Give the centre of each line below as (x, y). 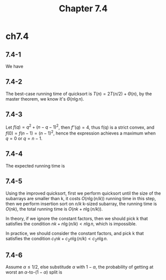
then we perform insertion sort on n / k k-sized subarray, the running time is (81, 204)
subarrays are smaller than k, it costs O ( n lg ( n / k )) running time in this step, (81, 198)
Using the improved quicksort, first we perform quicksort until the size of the (83, 193)
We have (15, 66)
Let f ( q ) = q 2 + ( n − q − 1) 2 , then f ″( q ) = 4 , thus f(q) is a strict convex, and (80, 127)
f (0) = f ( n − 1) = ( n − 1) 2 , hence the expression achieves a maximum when (81, 133)
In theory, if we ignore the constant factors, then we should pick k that (77, 218)
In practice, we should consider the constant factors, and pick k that (75, 233)
